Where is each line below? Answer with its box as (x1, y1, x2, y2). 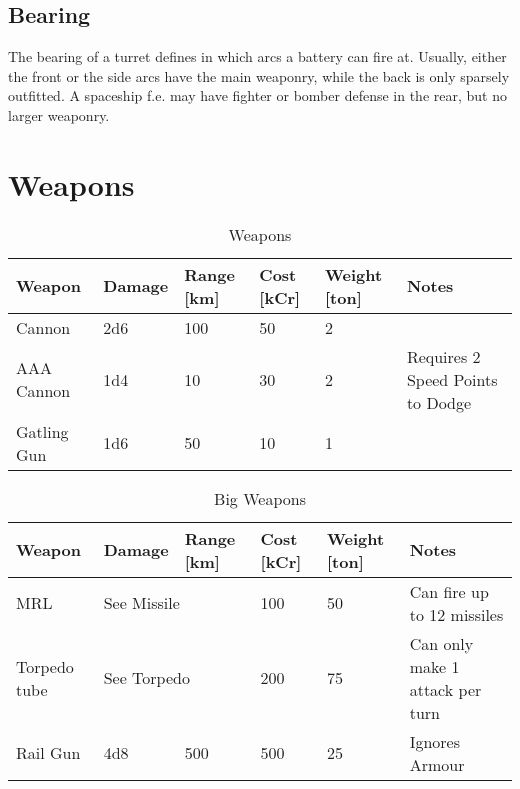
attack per (409, 677, 482, 701)
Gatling (16, 419, 69, 443)
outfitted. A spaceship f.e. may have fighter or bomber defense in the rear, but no (8, 85, 507, 106)
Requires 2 (406, 344, 481, 368)
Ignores (409, 729, 461, 753)
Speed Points (406, 367, 498, 391)
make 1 (409, 654, 460, 678)
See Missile (103, 591, 180, 615)
